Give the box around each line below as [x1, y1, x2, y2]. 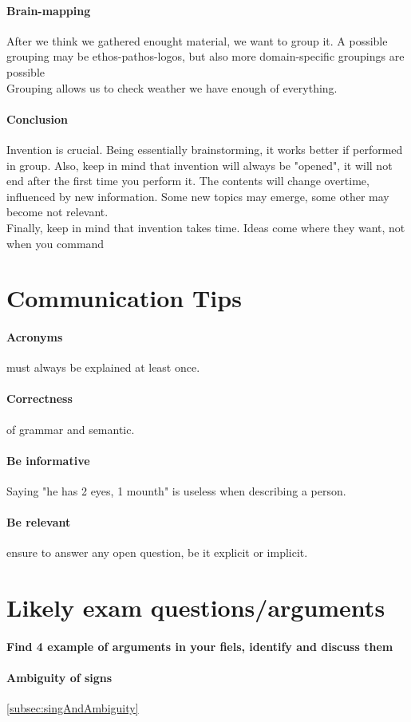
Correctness [6, 390, 73, 407]
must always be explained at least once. [6, 359, 200, 376]
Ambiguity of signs [6, 669, 113, 686]
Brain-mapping [6, 2, 91, 18]
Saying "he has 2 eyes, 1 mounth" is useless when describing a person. [6, 483, 346, 499]
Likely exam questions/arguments [6, 591, 385, 624]
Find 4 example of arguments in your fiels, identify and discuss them [6, 638, 393, 655]
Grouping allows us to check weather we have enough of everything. [6, 79, 338, 96]
